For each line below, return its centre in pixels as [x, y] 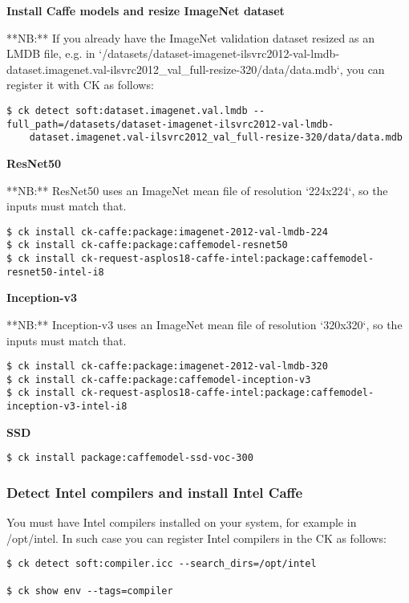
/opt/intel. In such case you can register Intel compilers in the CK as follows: [196, 538]
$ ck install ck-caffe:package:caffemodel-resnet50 [147, 245]
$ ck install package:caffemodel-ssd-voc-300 [130, 458]
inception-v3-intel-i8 [67, 407]
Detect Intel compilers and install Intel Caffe [155, 492]
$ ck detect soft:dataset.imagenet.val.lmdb [127, 110]
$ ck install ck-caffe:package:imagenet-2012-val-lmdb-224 [167, 232]
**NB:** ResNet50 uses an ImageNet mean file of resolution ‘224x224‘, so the [197, 190]
